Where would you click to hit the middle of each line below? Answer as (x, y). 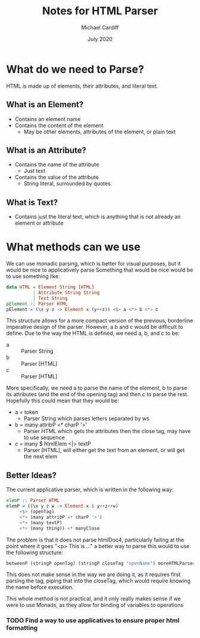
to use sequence (44, 438)
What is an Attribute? (46, 150)
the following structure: (35, 552)
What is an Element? (45, 105)
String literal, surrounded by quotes (67, 183)
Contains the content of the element (59, 125)
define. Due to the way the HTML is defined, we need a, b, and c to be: (93, 333)
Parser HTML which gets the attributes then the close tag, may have (107, 431)
